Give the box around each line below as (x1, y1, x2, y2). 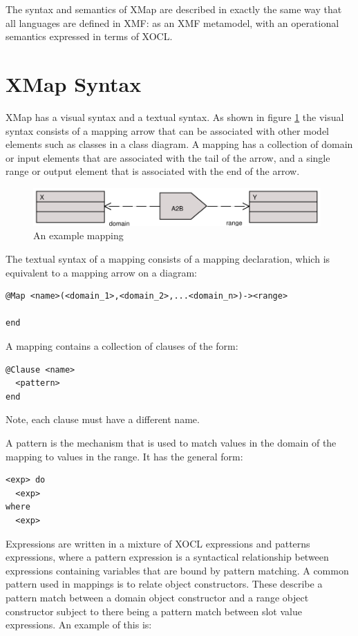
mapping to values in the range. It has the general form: (6, 449, 243, 463)
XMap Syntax (6, 69, 142, 97)
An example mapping (33, 228, 124, 243)
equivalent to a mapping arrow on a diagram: (6, 265, 198, 279)
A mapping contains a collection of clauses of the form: (6, 339, 238, 353)
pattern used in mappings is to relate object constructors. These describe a (6, 577, 323, 591)
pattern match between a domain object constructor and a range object (6, 590, 309, 604)
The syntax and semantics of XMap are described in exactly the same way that (6, 2, 342, 16)
